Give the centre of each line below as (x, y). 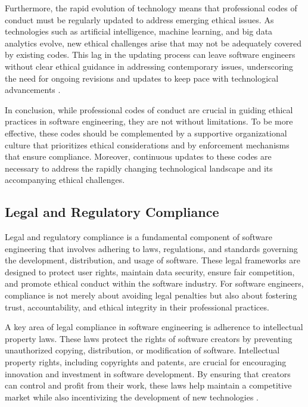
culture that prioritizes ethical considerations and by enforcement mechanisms (147, 145)
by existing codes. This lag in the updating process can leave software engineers (150, 55)
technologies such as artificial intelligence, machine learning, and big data (139, 31)
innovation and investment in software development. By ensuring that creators (148, 373)
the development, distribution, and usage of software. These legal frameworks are (153, 260)
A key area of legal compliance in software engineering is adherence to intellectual (154, 327)
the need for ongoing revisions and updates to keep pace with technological (142, 78)
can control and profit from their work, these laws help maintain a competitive (148, 385)
